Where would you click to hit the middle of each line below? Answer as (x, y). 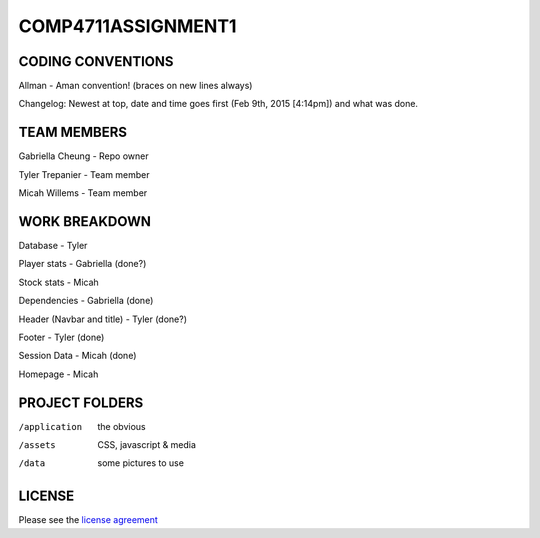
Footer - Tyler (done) (61, 337)
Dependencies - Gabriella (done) (86, 301)
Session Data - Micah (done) (77, 356)
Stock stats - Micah (58, 282)
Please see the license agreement (88, 520)
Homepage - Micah (58, 374)
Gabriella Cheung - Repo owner (83, 156)
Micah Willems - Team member (83, 193)
